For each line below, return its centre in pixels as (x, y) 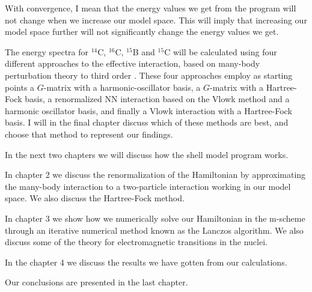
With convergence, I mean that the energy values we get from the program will (151, 8)
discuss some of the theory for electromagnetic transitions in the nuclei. (136, 242)
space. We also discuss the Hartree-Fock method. (95, 198)
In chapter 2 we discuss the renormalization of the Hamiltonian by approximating (155, 175)
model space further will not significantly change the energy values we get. (142, 32)
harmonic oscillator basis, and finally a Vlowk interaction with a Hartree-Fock (148, 110)
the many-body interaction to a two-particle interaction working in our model (148, 186)
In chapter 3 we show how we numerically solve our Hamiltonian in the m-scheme (155, 218)
